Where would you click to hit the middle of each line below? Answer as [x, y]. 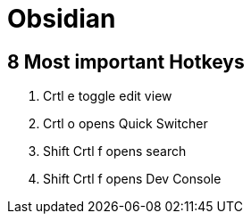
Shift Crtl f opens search [115, 151]
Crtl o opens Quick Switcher [125, 124]
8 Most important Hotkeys [126, 61]
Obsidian [62, 19]
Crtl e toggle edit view [108, 96]
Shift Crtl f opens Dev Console [132, 179]
